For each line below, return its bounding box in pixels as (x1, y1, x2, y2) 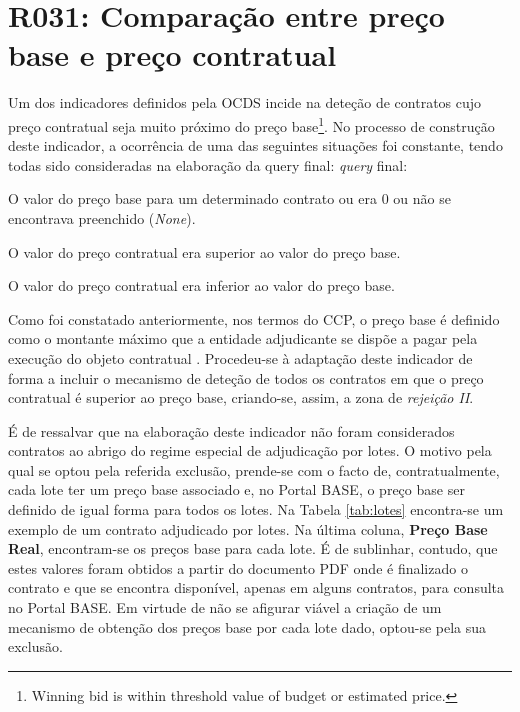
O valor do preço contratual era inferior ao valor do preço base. (8, 275, 395, 296)
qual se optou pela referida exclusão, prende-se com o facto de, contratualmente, (8, 459, 500, 480)
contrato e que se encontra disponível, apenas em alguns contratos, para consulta (8, 577, 505, 598)
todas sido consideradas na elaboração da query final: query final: (8, 154, 408, 175)
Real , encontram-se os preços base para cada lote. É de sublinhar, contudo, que (8, 538, 498, 559)
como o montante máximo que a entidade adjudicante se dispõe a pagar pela (8, 328, 478, 349)
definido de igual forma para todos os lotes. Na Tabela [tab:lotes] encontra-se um (8, 499, 504, 520)
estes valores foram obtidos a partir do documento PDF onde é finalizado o (8, 557, 468, 578)
